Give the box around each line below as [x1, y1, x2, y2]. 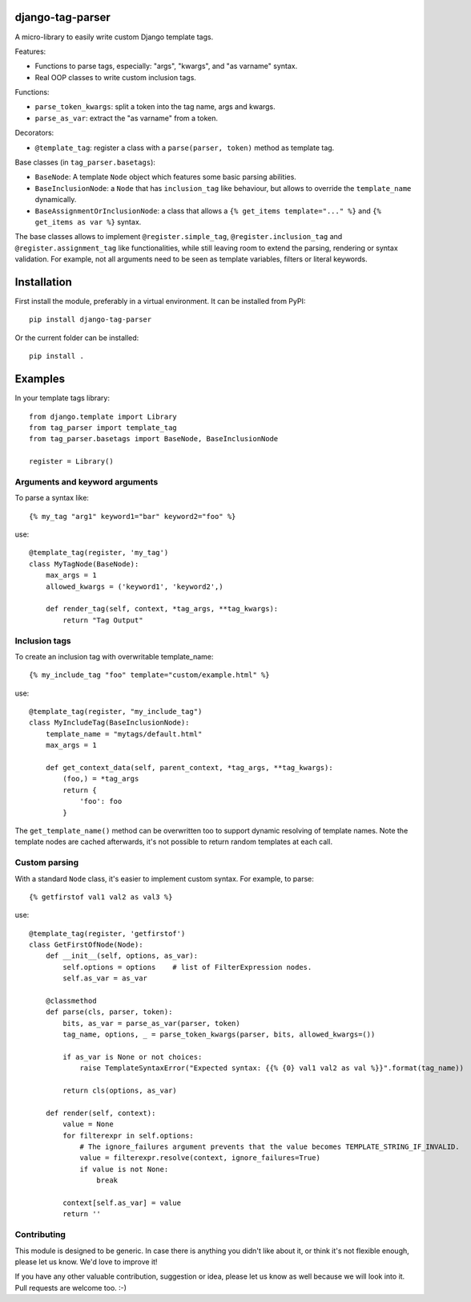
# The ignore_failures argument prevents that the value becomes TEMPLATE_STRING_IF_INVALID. [79, 1142, 460, 1151]
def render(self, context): [45, 1108, 156, 1117]
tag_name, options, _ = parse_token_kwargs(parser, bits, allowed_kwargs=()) [62, 1030, 376, 1039]
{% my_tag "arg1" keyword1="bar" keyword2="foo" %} [29, 512, 236, 521]
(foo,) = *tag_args [62, 774, 139, 784]
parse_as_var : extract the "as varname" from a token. [34, 113, 219, 123]
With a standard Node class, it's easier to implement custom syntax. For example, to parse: [14, 874, 314, 883]
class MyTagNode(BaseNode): [29, 559, 139, 569]
